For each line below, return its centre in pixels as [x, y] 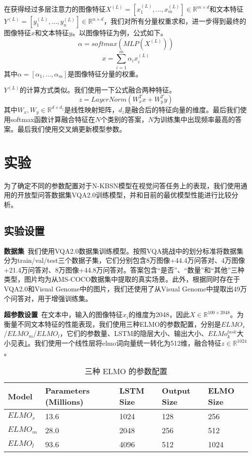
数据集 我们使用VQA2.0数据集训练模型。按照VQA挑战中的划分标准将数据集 [124, 251]
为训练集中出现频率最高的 [194, 119]
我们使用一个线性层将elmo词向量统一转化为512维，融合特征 [128, 343]
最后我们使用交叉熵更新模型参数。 [71, 129]
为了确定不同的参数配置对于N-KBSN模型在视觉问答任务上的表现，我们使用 [122, 185]
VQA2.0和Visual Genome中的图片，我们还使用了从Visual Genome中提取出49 [122, 289]
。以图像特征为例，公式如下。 [119, 32]
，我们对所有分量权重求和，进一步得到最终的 [175, 21]
